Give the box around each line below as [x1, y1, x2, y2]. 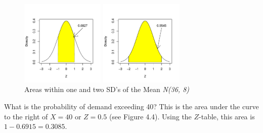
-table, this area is [199, 111, 255, 121]
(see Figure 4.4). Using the [109, 111, 192, 121]
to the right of [4, 111, 48, 121]
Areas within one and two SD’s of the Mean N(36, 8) [24, 84, 190, 95]
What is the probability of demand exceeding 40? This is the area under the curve [4, 101, 259, 112]
